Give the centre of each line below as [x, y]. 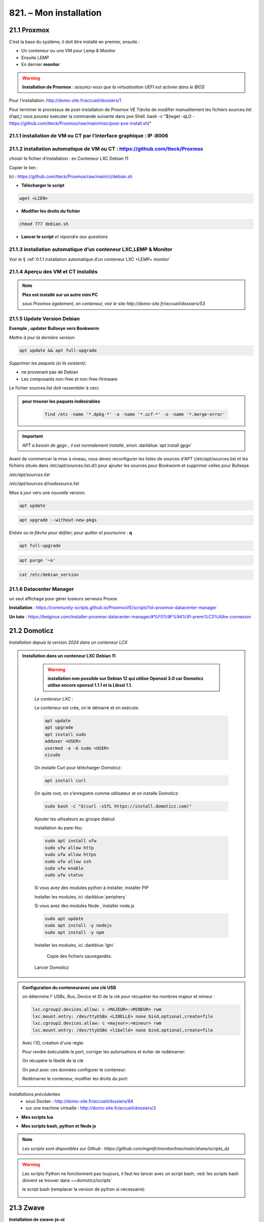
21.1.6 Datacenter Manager [42, 589]
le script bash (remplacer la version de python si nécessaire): [84, 1189]
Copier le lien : [24, 167]
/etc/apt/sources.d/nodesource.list [44, 483]
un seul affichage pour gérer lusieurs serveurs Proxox [63, 599]
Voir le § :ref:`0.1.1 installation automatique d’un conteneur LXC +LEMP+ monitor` [90, 259]
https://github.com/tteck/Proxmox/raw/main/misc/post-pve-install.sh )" [80, 123]
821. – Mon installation [55, 13]
